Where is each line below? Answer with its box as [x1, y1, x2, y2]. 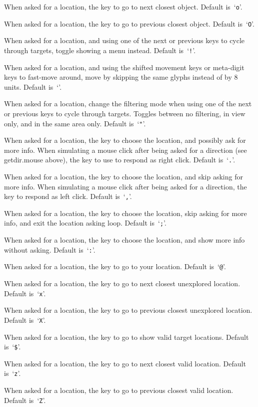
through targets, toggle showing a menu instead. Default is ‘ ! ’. [4, 45, 196, 55]
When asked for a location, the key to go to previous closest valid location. [4, 385, 233, 395]
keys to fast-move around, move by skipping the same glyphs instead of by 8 [4, 72, 238, 82]
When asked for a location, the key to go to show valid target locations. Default [4, 331, 249, 342]
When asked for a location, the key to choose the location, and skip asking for [4, 171, 243, 182]
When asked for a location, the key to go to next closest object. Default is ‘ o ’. [4, 2, 242, 12]
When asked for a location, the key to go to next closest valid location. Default [4, 358, 246, 368]
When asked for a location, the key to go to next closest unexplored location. [4, 278, 240, 289]
